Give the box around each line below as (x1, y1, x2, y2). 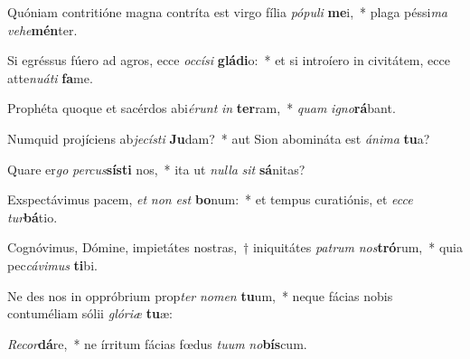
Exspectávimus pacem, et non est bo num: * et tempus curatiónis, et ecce (7, 190, 413, 209)
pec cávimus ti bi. (7, 255, 98, 274)
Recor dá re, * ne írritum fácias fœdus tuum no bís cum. (7, 334, 307, 353)
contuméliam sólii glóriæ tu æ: (7, 304, 173, 323)
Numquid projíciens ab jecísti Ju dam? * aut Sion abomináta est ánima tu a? (7, 128, 430, 147)
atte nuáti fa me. (7, 68, 93, 87)
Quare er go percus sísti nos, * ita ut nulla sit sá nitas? (7, 159, 305, 178)
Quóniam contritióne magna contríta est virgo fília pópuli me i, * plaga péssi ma (7, 3, 447, 21)
